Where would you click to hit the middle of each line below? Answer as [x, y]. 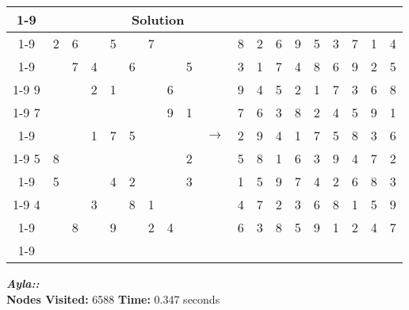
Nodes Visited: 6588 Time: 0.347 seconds [113, 299]
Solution [158, 19]
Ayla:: [23, 283]
